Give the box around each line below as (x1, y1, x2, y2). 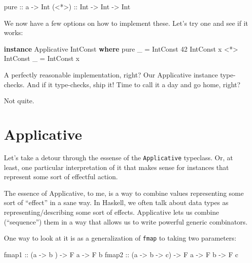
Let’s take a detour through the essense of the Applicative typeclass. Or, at (4, 152, 233, 162)
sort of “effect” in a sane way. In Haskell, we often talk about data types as (4, 197, 229, 207)
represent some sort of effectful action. (4, 171, 118, 182)
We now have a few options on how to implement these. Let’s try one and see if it (4, 18, 248, 28)
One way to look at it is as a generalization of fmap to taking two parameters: (4, 233, 236, 243)
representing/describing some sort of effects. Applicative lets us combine (4, 207, 219, 217)
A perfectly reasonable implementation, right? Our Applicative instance (4, 69, 218, 79)
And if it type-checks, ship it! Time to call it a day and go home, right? (27, 79, 241, 89)
